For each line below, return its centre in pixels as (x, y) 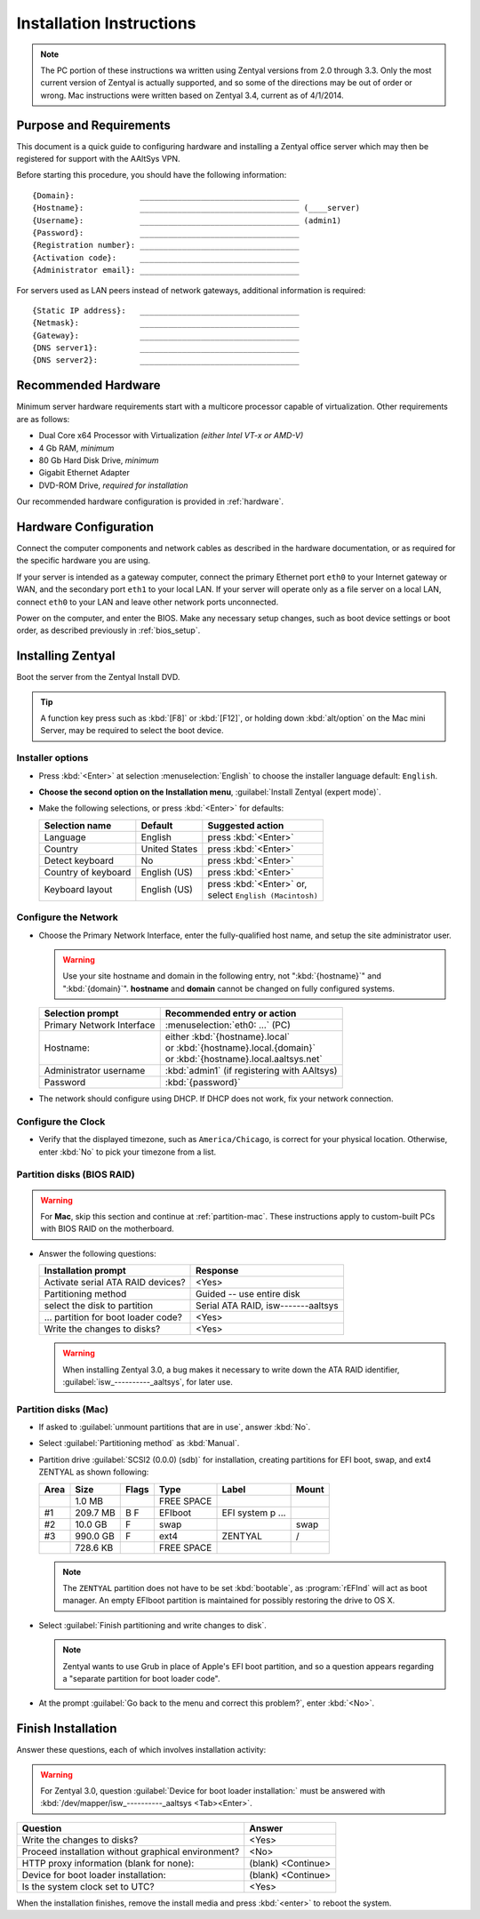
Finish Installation (67, 1729)
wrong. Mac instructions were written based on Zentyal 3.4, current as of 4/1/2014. (192, 95)
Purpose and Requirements (93, 125)
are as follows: (43, 419)
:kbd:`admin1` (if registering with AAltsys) (251, 1071)
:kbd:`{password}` (203, 1083)
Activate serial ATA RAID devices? (115, 1283)
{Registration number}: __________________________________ (166, 245)
